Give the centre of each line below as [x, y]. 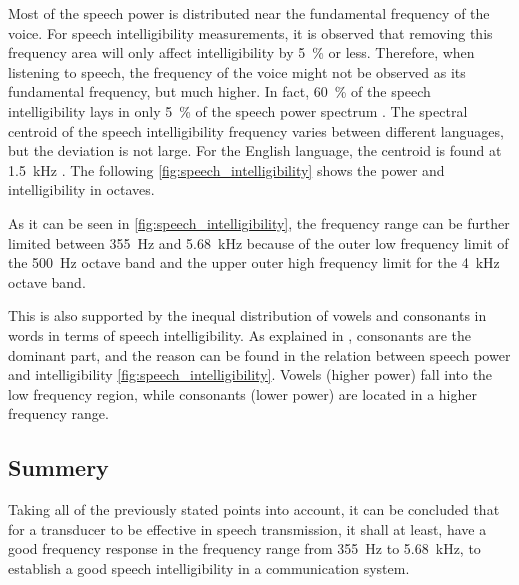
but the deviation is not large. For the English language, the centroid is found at [255, 150]
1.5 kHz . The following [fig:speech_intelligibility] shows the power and [226, 169]
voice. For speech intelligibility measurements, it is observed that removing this [250, 32]
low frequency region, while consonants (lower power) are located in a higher [242, 393]
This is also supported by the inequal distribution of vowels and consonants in [247, 315]
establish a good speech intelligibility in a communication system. [209, 567]
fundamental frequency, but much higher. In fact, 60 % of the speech [219, 91]
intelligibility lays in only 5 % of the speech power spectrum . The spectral [238, 110]
